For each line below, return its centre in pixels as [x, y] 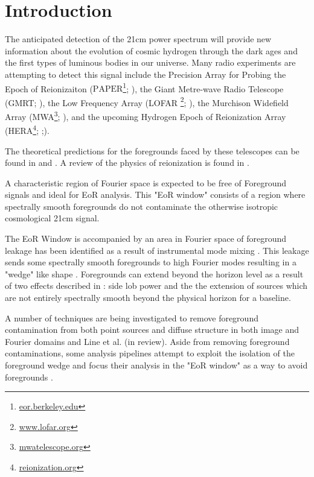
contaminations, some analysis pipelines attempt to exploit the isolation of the [150, 353]
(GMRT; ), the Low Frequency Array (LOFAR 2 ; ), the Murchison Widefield [147, 101]
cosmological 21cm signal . [52, 218]
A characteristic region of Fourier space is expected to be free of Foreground [146, 182]
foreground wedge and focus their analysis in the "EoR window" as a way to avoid [156, 365]
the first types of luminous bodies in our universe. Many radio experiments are [150, 62]
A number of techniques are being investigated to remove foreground [132, 317]
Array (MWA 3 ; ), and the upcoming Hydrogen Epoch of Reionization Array [146, 115]
